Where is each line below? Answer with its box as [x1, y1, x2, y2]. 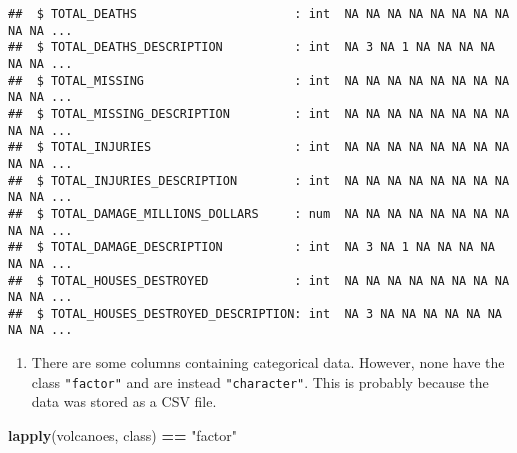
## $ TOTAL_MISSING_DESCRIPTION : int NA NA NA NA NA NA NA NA [8, 106, 510, 121]
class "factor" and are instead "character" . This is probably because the [31, 371, 489, 392]
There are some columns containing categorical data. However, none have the [31, 352, 505, 373]
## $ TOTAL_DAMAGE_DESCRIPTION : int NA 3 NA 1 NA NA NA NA [8, 240, 495, 255]
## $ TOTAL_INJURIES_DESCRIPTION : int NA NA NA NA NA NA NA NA [8, 173, 510, 188]
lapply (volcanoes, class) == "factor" [8, 424, 238, 445]
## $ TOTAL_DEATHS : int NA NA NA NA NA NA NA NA [8, 7, 510, 21]
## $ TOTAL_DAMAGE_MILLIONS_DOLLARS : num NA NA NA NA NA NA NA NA [8, 206, 510, 221]
